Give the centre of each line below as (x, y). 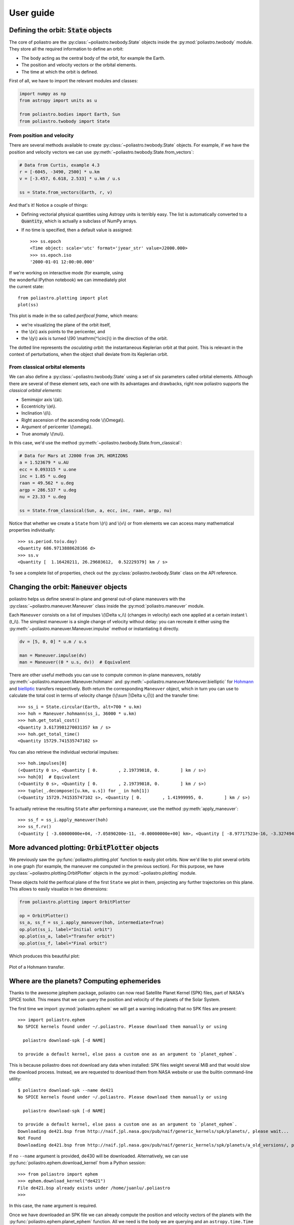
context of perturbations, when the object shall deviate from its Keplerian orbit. (89, 354)
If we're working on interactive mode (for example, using (66, 273)
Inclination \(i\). (37, 413)
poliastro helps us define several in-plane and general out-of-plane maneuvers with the (97, 599)
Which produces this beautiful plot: (45, 956)
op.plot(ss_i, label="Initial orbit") (66, 929)
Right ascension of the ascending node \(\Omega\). (73, 420)
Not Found (29, 1138)
